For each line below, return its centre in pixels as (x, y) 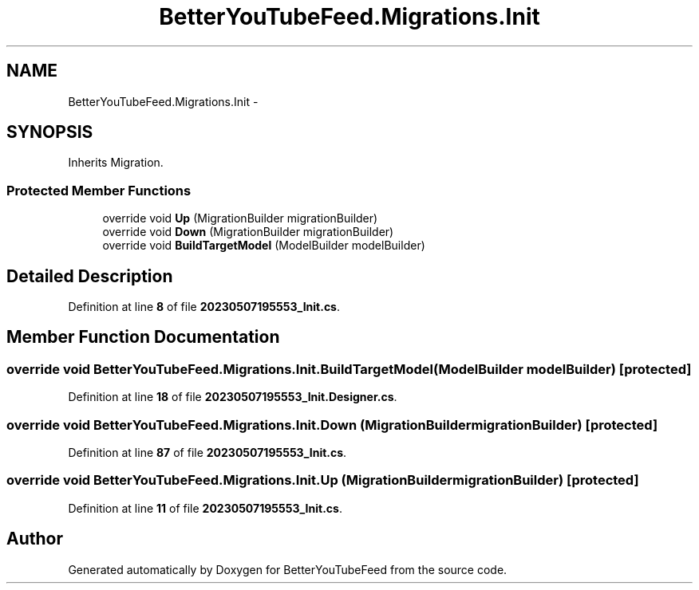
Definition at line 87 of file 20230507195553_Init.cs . (207, 452)
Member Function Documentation (143, 337)
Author (35, 539)
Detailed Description (90, 276)
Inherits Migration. (116, 163)
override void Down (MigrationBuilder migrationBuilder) (248, 232)
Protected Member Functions (99, 190)
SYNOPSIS (50, 132)
